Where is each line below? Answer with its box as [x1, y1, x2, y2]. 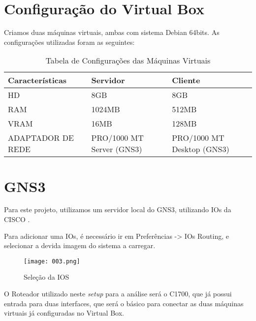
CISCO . [4, 214, 30, 225]
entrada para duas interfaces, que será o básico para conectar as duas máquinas [4, 298, 244, 308]
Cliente [172, 74, 200, 86]
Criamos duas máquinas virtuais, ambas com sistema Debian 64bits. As [4, 27, 220, 37]
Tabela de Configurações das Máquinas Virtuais [45, 55, 211, 66]
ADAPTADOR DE [8, 132, 74, 144]
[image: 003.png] [24, 257, 80, 265]
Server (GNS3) [91, 143, 142, 155]
